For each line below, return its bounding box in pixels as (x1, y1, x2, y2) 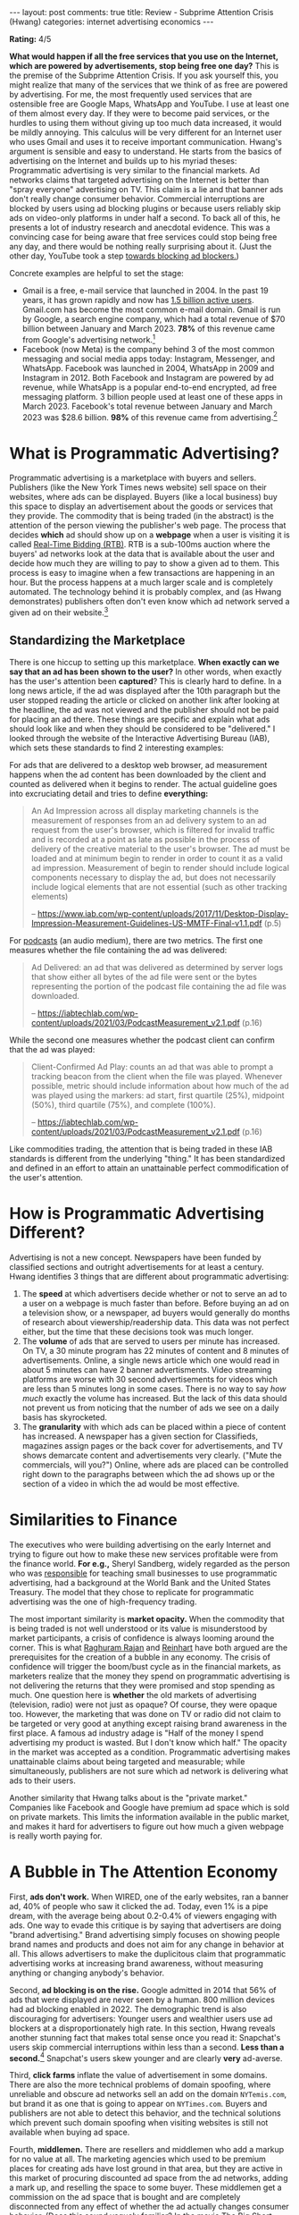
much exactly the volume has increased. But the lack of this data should (21, 1392, 287, 1403)
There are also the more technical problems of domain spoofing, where (9, 2079, 271, 2090)
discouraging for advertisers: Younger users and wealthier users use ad (9, 2013, 273, 2024)
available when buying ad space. (9, 2126, 130, 2138)
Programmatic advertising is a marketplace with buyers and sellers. (9, 472, 257, 484)
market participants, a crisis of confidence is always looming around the (9, 1632, 275, 1643)
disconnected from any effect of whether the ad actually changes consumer (9, 2202, 290, 2212)
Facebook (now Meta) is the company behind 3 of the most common (21, 343, 275, 354)
